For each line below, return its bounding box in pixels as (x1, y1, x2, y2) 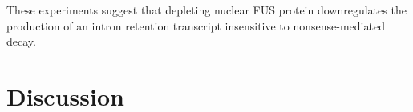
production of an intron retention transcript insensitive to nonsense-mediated (6, 17, 385, 34)
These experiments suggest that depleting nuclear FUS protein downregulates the (6, 2, 407, 18)
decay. (6, 33, 36, 50)
